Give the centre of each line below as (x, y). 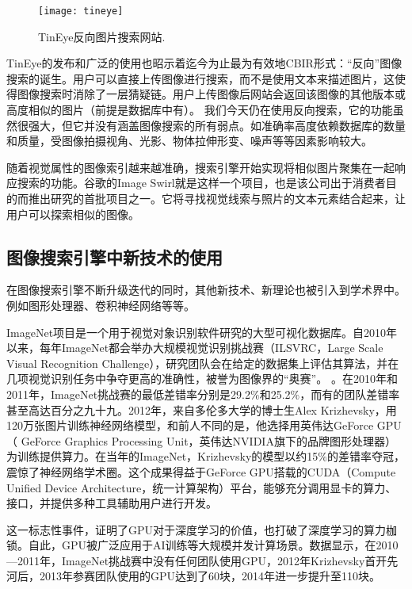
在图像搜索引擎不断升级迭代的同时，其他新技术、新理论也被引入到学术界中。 (206, 290)
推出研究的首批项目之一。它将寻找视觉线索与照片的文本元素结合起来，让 (217, 198)
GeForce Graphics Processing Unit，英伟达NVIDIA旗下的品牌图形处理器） (208, 440)
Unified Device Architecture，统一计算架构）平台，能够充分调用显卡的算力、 (202, 487)
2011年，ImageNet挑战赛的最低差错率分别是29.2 (128, 394)
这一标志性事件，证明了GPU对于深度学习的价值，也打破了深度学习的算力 (196, 529)
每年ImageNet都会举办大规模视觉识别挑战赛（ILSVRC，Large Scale (211, 348)
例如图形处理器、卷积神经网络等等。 (101, 305)
